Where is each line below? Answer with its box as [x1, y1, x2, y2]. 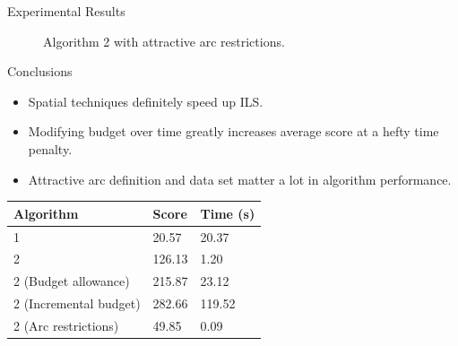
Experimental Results [7, 2, 125, 20]
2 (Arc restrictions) [13, 316, 119, 334]
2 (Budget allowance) [13, 272, 130, 290]
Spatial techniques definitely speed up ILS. [28, 91, 264, 110]
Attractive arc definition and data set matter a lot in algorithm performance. [28, 169, 452, 188]
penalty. [28, 139, 73, 158]
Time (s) [200, 203, 255, 222]
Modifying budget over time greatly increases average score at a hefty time [28, 122, 439, 141]
